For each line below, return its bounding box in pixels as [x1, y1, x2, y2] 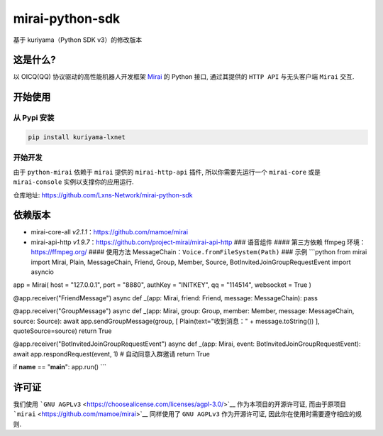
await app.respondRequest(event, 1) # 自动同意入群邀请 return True [13, 349, 211, 358]
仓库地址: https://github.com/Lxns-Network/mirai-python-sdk [13, 190, 193, 199]
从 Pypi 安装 [13, 113, 55, 123]
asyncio [30, 268, 55, 276]
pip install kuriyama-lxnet [28, 133, 126, 141]
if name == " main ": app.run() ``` [13, 363, 106, 371]
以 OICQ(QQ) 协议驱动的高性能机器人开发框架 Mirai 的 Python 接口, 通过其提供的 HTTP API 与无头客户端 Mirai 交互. [13, 72, 355, 81]
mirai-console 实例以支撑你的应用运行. [13, 178, 134, 186]
